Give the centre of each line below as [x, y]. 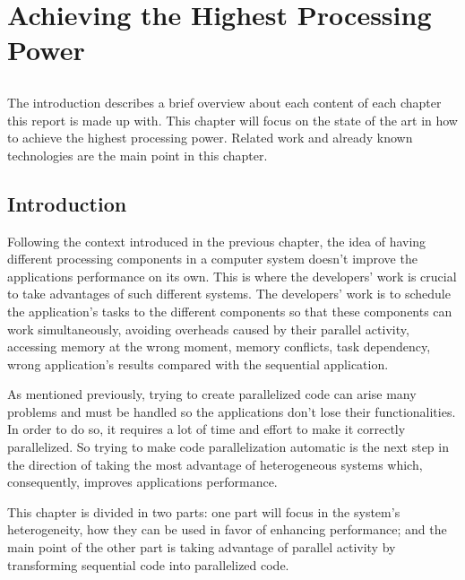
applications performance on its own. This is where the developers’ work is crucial [232, 276]
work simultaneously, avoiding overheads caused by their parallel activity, [208, 329]
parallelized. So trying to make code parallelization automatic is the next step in [228, 447]
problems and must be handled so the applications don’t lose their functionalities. [232, 411]
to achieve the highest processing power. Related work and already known [210, 138]
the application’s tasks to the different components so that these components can [230, 311]
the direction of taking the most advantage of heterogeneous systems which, [215, 464]
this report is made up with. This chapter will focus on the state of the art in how [232, 120]
